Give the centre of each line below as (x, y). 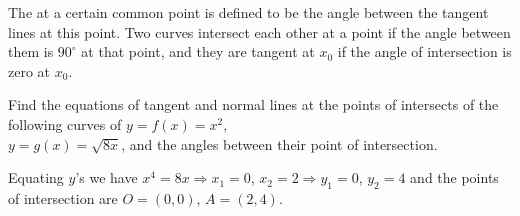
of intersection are (63, 197)
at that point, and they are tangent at (198, 51)
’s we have (106, 177)
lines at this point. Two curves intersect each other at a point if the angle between (259, 31)
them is (31, 51)
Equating (36, 177)
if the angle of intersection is (424, 51)
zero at (29, 70)
